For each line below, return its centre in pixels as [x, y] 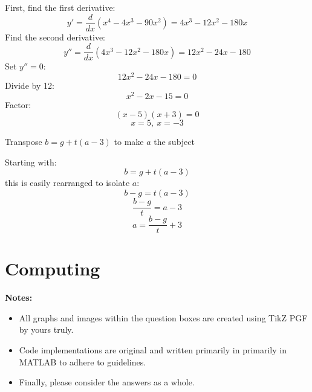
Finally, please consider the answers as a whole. [107, 382]
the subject [174, 142]
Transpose [24, 142]
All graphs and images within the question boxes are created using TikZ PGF [163, 317]
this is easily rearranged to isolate [67, 183]
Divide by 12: [30, 85]
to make [129, 142]
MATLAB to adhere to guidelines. [83, 361]
